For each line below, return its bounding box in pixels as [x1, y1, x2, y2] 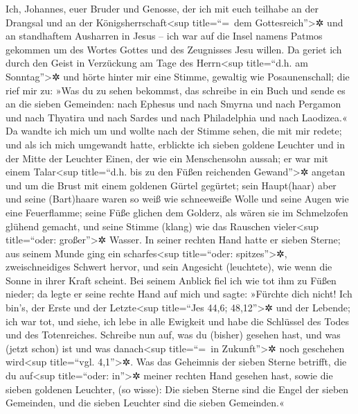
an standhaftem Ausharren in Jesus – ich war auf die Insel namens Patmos [6, 28, 323, 43]
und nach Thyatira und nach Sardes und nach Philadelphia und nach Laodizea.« [6, 110, 348, 124]
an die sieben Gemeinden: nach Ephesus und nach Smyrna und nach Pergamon [6, 96, 341, 111]
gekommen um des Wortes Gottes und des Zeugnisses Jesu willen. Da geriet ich [6, 42, 342, 56]
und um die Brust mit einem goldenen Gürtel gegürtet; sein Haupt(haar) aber [6, 178, 337, 192]
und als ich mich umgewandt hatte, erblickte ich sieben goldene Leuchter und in [6, 137, 346, 151]
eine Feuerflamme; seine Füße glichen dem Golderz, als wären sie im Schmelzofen [6, 205, 348, 219]
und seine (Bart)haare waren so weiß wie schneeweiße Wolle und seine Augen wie [6, 191, 349, 206]
